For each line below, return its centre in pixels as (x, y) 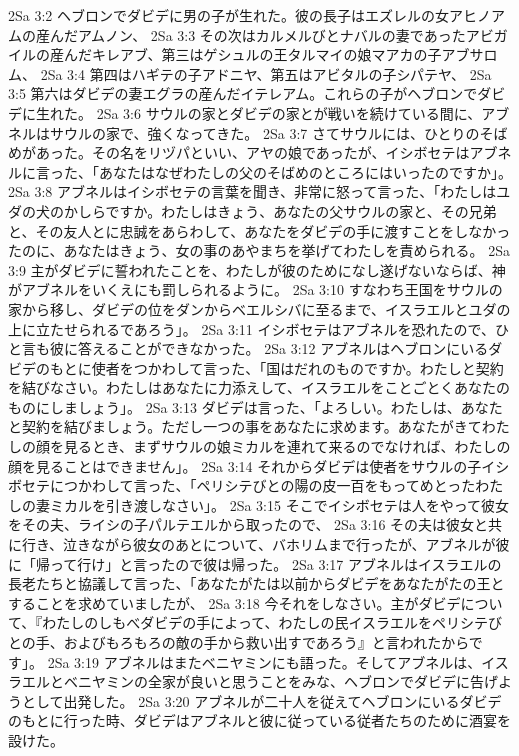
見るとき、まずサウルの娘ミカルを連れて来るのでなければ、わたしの (287, 446)
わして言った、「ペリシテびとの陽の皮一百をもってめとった (283, 485)
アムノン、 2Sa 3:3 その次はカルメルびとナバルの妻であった (271, 34)
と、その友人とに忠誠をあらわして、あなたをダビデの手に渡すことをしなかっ (259, 230)
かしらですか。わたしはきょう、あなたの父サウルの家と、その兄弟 (280, 210)
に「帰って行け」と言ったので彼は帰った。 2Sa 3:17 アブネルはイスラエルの (255, 563)
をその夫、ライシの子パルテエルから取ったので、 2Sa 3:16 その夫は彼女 (241, 524)
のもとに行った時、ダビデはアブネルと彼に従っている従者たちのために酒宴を (260, 720)
